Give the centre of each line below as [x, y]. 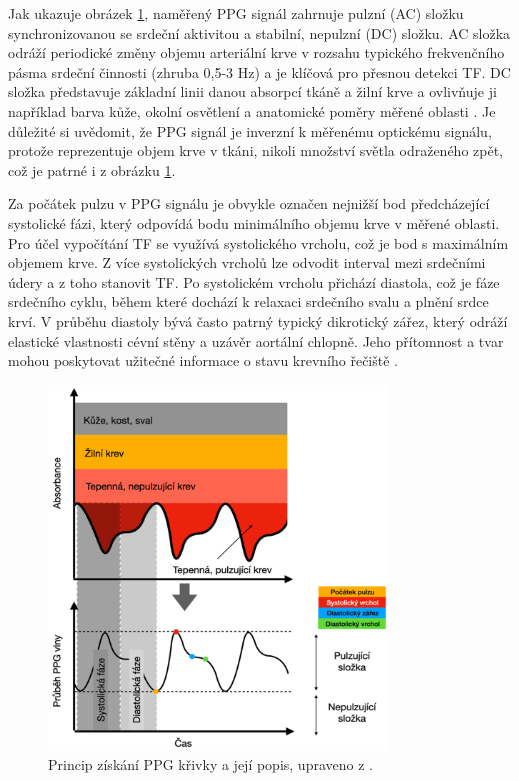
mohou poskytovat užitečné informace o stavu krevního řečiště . [203, 360]
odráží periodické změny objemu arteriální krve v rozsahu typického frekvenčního [256, 52]
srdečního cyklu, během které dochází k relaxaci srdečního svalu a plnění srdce [248, 301]
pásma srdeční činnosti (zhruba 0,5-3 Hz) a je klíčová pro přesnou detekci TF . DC [259, 71]
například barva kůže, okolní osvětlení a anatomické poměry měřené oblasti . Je [252, 110]
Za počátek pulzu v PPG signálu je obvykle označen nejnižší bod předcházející [249, 203]
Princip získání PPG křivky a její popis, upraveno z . [210, 764]
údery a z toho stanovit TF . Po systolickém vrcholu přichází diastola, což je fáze [254, 281]
